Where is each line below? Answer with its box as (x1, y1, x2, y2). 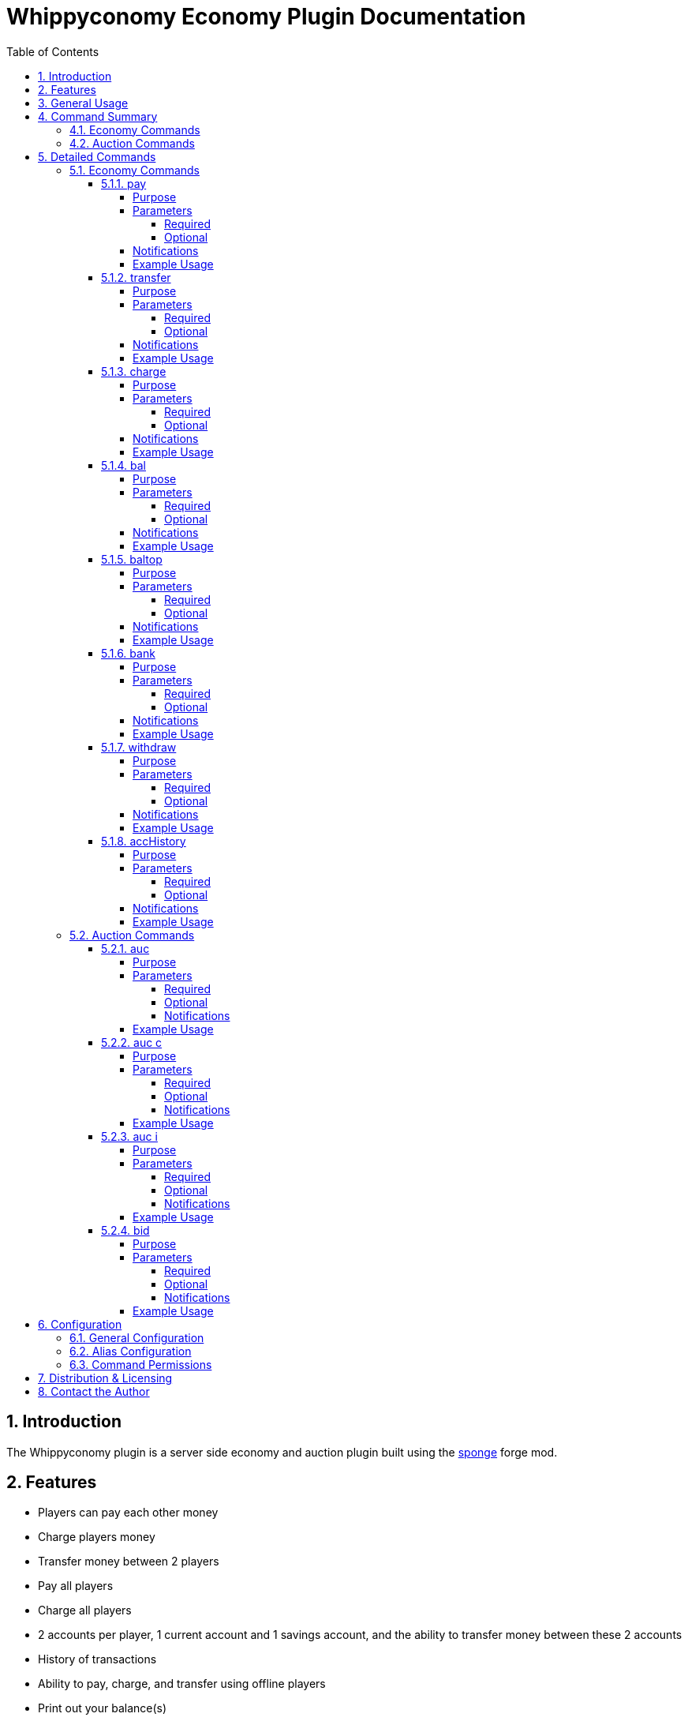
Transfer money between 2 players (38, 1554, 219, 1569)
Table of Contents (6, 44, 99, 58)
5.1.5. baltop (101, 552, 163, 566)
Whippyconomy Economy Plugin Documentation (6, 3, 526, 30)
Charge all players (38, 1603, 132, 1618)
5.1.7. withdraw (101, 740, 177, 754)
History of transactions (38, 1652, 157, 1667)
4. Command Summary (38, 109, 158, 123)
